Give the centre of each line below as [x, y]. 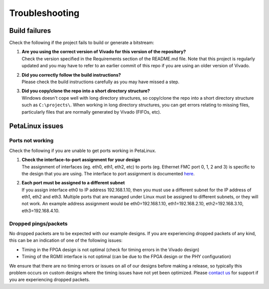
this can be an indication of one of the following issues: [66, 240]
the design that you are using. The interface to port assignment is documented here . [108, 173]
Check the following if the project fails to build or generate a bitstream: [82, 43]
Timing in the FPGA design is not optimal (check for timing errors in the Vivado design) [111, 250]
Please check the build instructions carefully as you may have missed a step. [100, 82]
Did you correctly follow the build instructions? [71, 75]
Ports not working [31, 141]
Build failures [30, 31]
